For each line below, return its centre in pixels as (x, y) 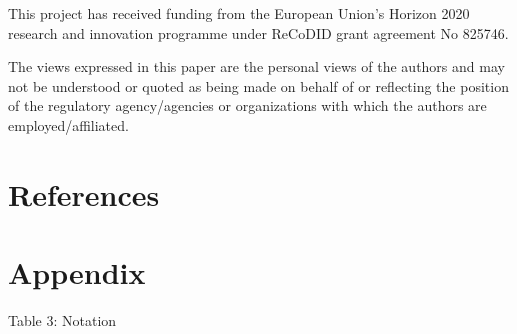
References (84, 193)
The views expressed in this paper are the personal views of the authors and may (256, 66)
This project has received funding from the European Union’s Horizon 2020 (239, 13)
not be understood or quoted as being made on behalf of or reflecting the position (258, 85)
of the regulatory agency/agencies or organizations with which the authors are (247, 105)
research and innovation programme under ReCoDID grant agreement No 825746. (258, 32)
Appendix (77, 272)
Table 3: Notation (62, 320)
